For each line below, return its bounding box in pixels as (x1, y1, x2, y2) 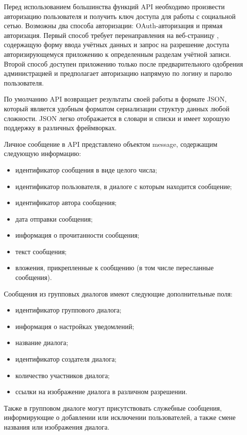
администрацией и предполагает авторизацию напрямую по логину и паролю (4, 68, 232, 78)
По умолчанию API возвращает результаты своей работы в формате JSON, (4, 94, 227, 104)
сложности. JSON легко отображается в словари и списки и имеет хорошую (4, 113, 230, 123)
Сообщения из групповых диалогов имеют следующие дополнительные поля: (4, 288, 233, 298)
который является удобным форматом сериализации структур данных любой (4, 103, 230, 113)
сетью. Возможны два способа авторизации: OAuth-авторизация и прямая (4, 20, 223, 31)
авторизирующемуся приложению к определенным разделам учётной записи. (4, 49, 231, 59)
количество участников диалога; (15, 370, 110, 380)
